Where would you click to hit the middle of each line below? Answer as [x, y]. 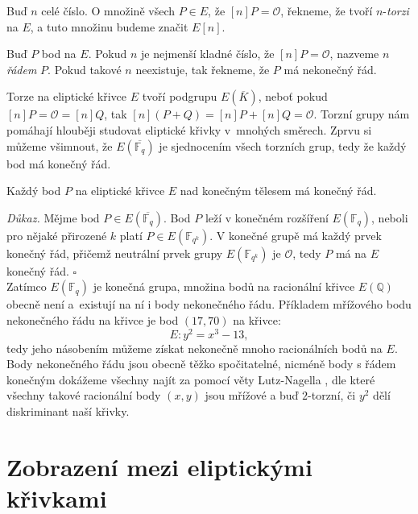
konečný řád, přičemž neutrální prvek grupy [115, 253]
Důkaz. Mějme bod [53, 217]
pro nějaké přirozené [57, 235]
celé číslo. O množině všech [108, 10]
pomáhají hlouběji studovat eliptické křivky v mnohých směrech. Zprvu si [189, 129]
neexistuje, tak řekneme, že [203, 69]
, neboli [390, 217]
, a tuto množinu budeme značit [109, 26]
